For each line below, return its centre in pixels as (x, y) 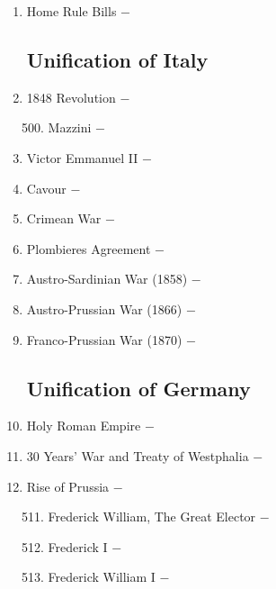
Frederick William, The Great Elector (152, 517)
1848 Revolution (71, 97)
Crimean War (64, 218)
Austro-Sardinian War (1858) (107, 279)
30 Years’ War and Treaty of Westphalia (138, 455)
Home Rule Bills (71, 11)
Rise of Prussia (68, 486)
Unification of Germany (138, 388)
